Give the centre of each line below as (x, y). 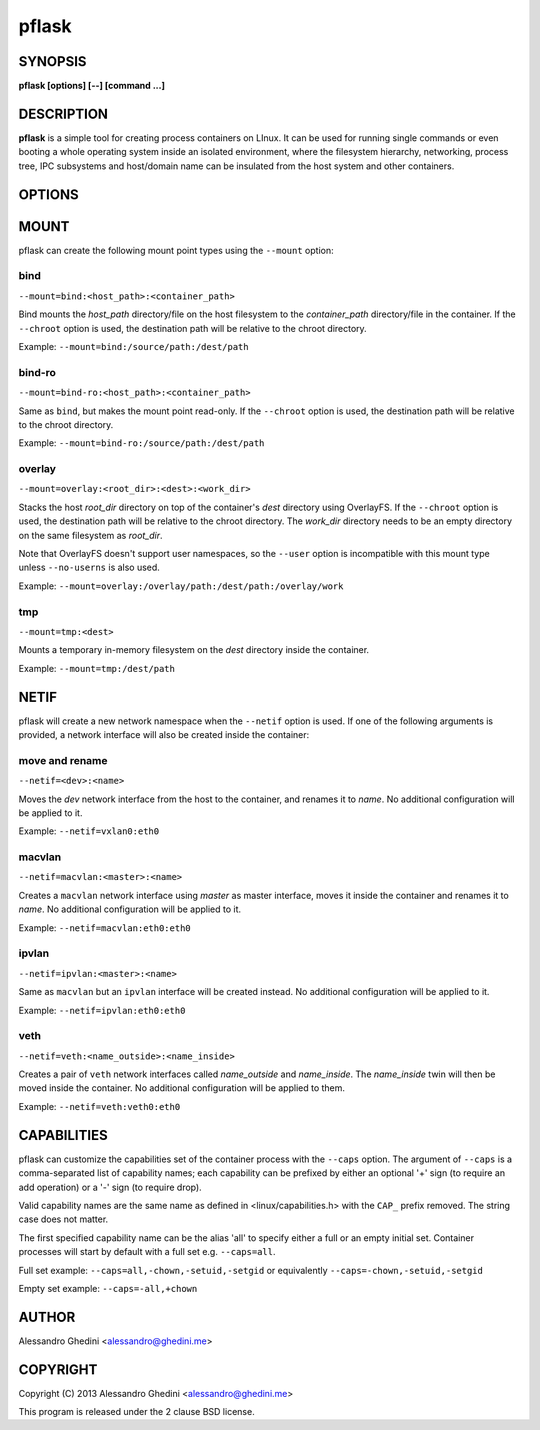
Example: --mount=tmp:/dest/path (96, 668)
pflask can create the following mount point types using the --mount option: (176, 250)
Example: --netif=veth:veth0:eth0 (99, 1106)
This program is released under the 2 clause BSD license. (136, 1412)
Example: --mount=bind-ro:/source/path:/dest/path (141, 443)
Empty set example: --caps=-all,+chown (108, 1288)
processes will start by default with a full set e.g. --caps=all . (147, 1252)
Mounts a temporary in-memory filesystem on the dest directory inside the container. (194, 650)
